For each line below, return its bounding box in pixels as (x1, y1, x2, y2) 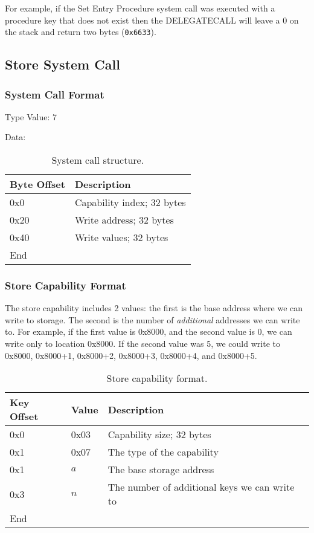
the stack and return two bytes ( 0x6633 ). (5, 25, 156, 38)
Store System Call (5, 55, 120, 74)
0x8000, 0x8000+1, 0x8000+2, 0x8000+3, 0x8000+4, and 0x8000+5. (5, 349, 257, 361)
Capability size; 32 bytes (107, 427, 211, 442)
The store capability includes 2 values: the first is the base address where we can (5, 302, 303, 314)
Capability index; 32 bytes (74, 195, 186, 210)
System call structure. (51, 153, 144, 167)
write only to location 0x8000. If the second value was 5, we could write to (5, 337, 280, 350)
